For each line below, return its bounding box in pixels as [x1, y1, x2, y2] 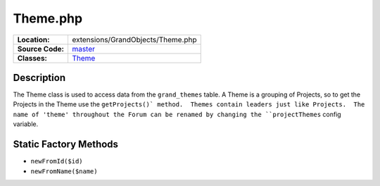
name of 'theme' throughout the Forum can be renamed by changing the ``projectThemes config [13, 110, 341, 118]
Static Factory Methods [13, 138, 119, 151]
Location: [17, 35, 50, 44]
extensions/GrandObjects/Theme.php [71, 35, 197, 44]
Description [13, 71, 66, 84]
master [71, 44, 95, 54]
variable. [13, 120, 39, 128]
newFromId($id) [30, 157, 84, 166]
